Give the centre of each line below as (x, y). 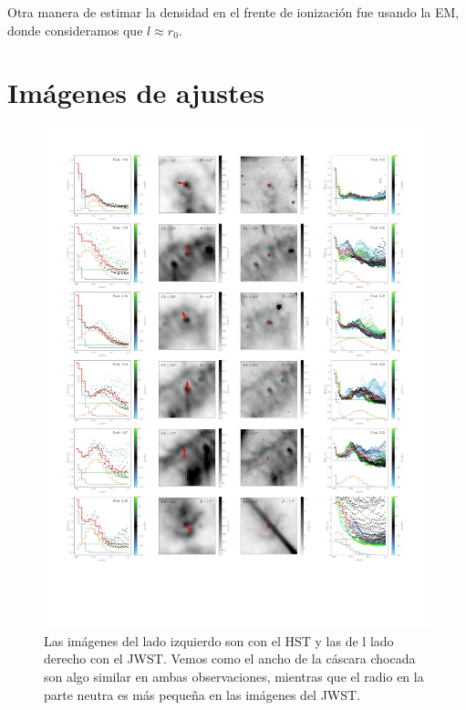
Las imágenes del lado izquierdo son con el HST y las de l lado (219, 640)
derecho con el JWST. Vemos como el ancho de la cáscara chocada (230, 659)
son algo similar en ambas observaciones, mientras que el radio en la (234, 676)
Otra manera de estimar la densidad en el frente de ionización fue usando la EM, (233, 12)
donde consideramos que (75, 30)
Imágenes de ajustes (136, 93)
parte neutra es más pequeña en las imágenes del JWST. (202, 694)
